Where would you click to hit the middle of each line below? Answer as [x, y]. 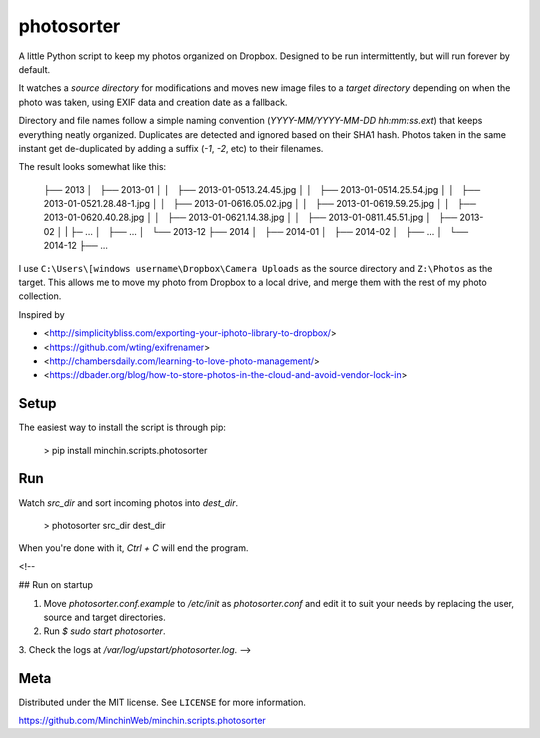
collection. [40, 296]
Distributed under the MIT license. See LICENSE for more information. [162, 702]
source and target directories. [105, 617]
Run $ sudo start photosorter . [104, 631]
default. [34, 69]
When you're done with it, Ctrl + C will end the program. [133, 548]
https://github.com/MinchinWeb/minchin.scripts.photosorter [142, 720]
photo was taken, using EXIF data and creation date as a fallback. [153, 102]
